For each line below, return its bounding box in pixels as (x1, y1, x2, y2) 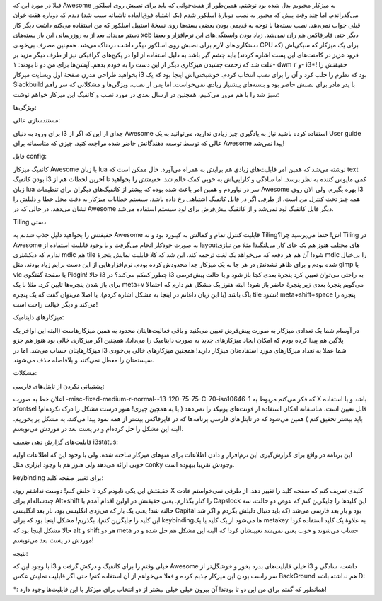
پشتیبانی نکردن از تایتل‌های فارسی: (13, 382, 105, 390)
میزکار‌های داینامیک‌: (13, 313, 64, 321)
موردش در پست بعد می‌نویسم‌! (13, 536, 94, 544)
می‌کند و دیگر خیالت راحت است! (13, 299, 98, 308)
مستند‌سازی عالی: (13, 116, 61, 125)
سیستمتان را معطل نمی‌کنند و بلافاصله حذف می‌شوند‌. (13, 355, 155, 364)
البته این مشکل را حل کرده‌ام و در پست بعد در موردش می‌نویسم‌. (13, 425, 184, 433)
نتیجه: (13, 549, 28, 557)
